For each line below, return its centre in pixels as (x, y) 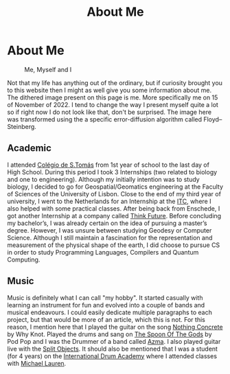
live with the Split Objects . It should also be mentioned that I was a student (113, 349)
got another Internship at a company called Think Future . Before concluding (114, 215)
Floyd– (213, 119)
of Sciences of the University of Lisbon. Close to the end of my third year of (114, 194)
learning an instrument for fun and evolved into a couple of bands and (106, 305)
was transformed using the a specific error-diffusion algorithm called (105, 119)
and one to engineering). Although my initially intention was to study (104, 179)
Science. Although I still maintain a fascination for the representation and (110, 237)
